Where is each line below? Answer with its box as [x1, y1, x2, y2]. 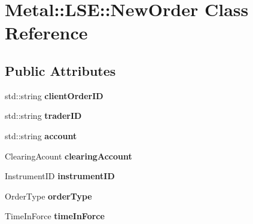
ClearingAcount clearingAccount [5, 149, 132, 162]
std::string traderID [5, 109, 82, 122]
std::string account [5, 129, 77, 142]
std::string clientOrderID [5, 89, 103, 102]
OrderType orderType [5, 189, 92, 202]
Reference [5, 20, 88, 45]
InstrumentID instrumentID [5, 170, 115, 182]
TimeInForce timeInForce [5, 210, 105, 222]
